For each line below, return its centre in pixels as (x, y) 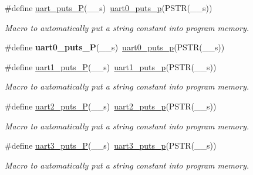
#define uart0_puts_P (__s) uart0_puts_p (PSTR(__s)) (115, 47)
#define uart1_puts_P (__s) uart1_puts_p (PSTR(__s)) (111, 66)
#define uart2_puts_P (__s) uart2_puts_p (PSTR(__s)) (111, 106)
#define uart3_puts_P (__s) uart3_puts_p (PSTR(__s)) (111, 145)
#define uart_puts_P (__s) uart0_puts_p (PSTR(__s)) (109, 8)
